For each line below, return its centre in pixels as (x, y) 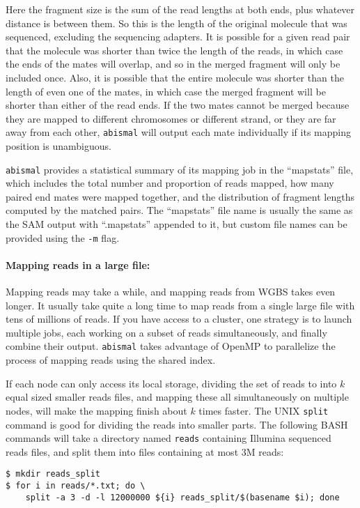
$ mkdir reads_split (53, 474)
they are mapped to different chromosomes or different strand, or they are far (171, 118)
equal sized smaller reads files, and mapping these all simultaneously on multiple (177, 397)
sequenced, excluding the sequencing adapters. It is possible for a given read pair (178, 37)
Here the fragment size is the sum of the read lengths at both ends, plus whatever (180, 9)
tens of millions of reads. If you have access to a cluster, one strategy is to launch (179, 319)
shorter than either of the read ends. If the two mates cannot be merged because (178, 105)
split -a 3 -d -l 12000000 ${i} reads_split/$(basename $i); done (182, 497)
